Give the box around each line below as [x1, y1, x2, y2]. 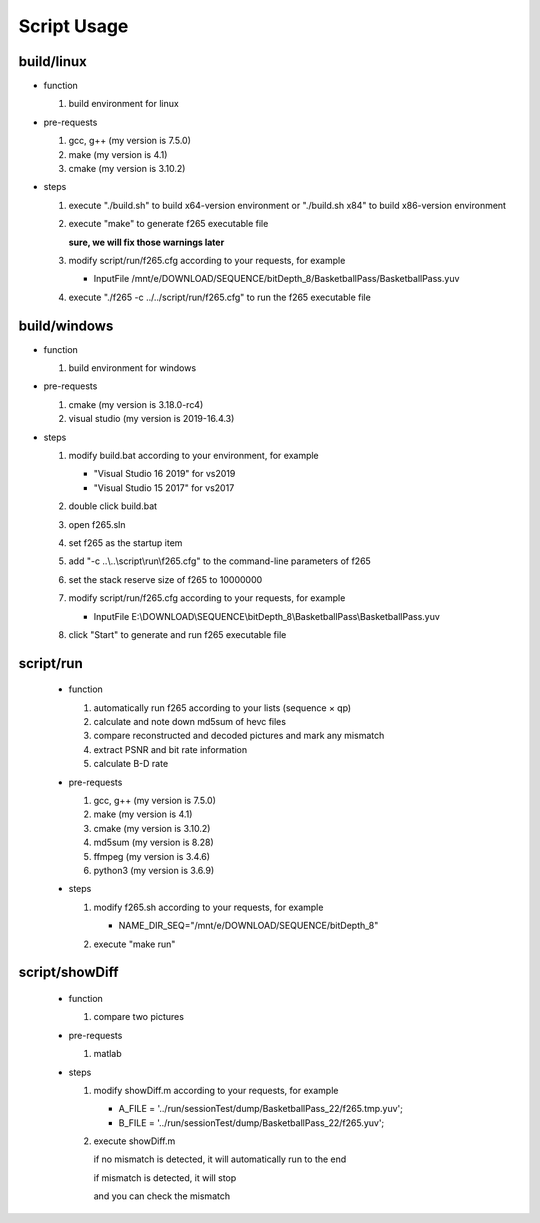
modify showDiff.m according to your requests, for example [93, 1084, 339, 1096]
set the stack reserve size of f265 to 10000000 [68, 573, 263, 585]
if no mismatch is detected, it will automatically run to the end [93, 1153, 347, 1165]
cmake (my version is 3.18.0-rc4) [68, 398, 204, 410]
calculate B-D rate [93, 758, 169, 770]
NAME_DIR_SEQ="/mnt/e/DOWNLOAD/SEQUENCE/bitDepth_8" [118, 920, 379, 932]
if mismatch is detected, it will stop [93, 1171, 237, 1184]
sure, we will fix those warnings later [68, 236, 225, 248]
